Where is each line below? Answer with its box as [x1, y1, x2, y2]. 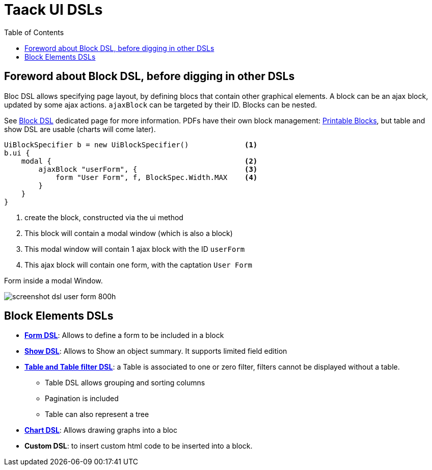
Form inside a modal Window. [4, 276, 103, 285]
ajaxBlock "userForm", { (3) [38, 165, 258, 173]
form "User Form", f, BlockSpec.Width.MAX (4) [56, 173, 258, 181]
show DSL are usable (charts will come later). [4, 124, 156, 134]
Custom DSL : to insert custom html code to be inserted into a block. [24, 441, 253, 451]
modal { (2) [21, 156, 258, 165]
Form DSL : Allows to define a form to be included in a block [24, 331, 224, 340]
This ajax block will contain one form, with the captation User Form [24, 260, 252, 269]
